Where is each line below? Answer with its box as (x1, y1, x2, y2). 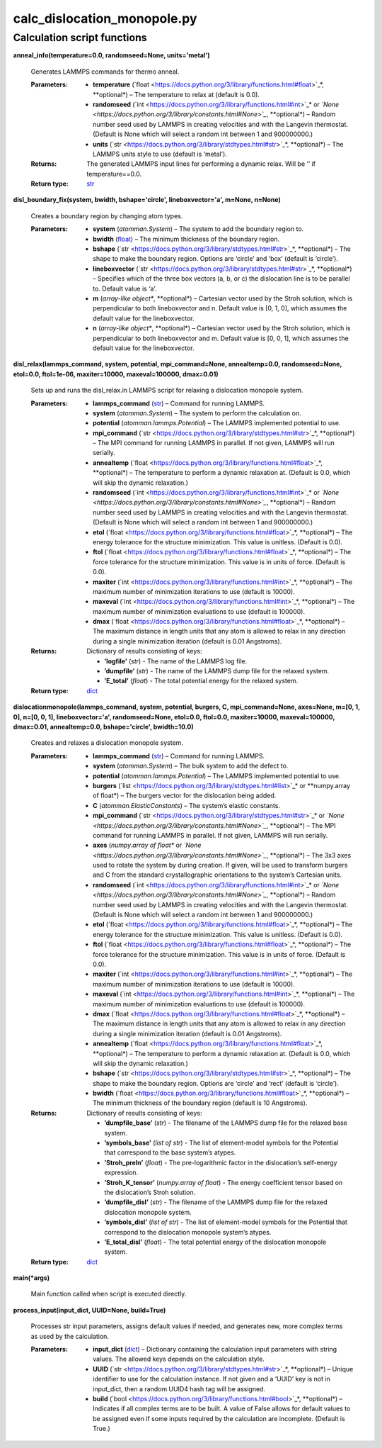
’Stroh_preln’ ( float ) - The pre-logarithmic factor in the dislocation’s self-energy (104, 1158, 337, 1167)
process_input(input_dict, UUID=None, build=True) (13, 1306, 166, 1314)
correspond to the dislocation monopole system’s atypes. (104, 1228, 272, 1236)
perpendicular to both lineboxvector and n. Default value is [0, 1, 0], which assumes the (93, 304, 347, 313)
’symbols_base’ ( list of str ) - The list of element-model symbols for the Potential (104, 1138, 339, 1147)
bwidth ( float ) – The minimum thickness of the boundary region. (93, 235, 279, 243)
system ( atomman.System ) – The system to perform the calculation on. (93, 408, 302, 417)
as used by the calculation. (30, 1332, 110, 1340)
